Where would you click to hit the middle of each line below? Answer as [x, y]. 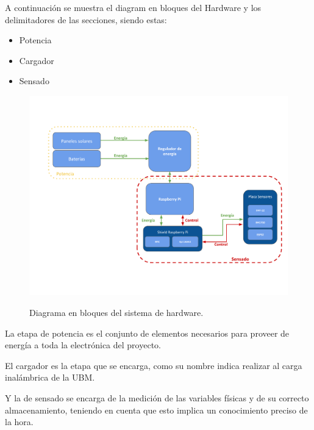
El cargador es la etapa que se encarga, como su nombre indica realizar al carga [154, 365]
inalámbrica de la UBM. [50, 377]
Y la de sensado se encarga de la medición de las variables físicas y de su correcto [157, 398]
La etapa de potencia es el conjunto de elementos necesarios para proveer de [147, 333]
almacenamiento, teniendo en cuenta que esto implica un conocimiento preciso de [156, 410]
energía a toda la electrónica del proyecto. [83, 345]
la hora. [19, 422]
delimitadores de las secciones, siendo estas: [86, 19]
